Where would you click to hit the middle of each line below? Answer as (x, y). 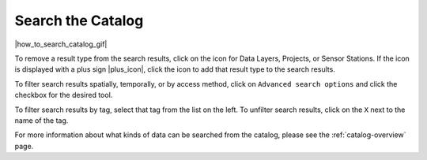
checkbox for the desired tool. (64, 95)
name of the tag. (42, 120)
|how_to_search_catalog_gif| (61, 44)
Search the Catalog (79, 20)
